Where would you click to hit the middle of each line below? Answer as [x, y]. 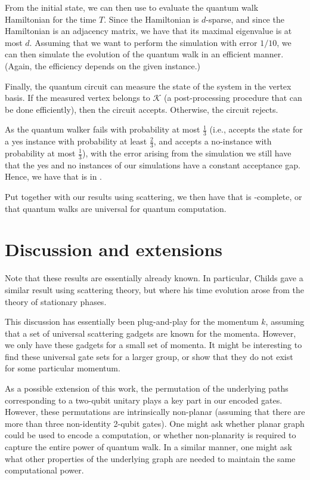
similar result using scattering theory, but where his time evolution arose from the [155, 289]
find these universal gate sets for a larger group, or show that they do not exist [149, 356]
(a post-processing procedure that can [233, 98]
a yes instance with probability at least [76, 141]
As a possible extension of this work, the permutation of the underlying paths [147, 388]
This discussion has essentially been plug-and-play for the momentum [132, 321]
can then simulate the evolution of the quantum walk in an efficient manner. [144, 54]
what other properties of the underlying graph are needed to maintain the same [150, 458]
